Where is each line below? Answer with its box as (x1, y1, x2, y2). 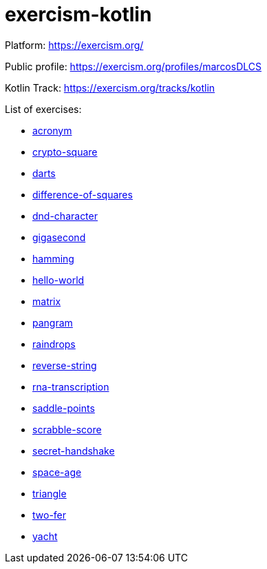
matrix (32, 295, 61, 307)
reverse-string (32, 359, 97, 371)
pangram (32, 316, 73, 329)
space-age (32, 466, 82, 478)
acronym (32, 124, 72, 136)
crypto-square (32, 145, 98, 158)
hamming (32, 252, 74, 265)
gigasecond (32, 231, 86, 243)
